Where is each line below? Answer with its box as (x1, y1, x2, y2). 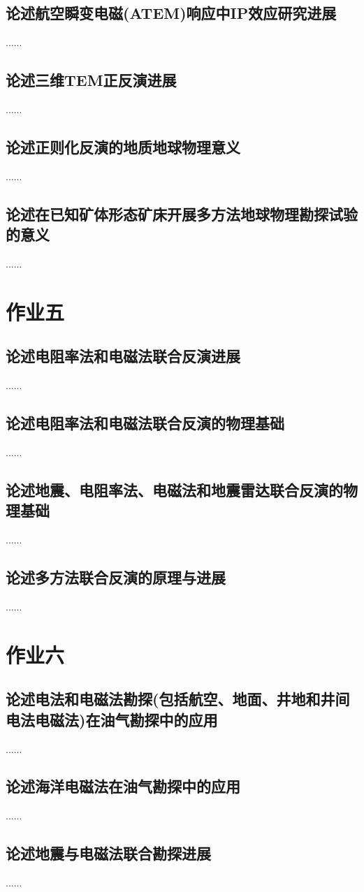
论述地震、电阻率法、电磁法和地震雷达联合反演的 (6, 478, 343, 500)
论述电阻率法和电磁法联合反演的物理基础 (6, 412, 284, 434)
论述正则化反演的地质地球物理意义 (6, 136, 240, 157)
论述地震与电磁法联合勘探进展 (6, 842, 211, 864)
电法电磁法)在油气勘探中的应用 (6, 708, 218, 730)
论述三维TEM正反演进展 (6, 69, 177, 91)
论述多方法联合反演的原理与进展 (6, 566, 226, 588)
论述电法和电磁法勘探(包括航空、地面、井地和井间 (6, 688, 350, 710)
